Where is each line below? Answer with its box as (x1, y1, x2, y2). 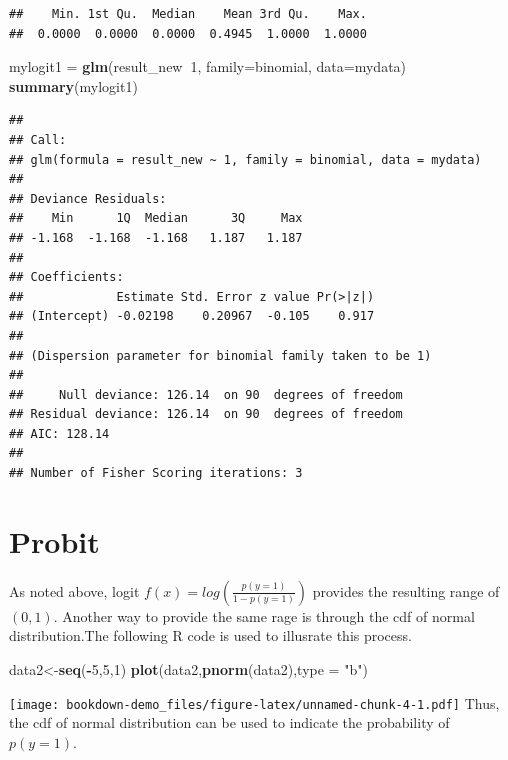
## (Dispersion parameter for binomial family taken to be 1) (9, 348, 432, 363)
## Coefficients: (9, 270, 124, 285)
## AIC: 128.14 (9, 426, 110, 441)
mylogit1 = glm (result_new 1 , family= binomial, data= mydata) (9, 56, 407, 77)
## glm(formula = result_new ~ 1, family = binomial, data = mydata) (9, 152, 482, 167)
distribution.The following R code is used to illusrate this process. (9, 625, 412, 646)
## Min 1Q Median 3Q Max (9, 211, 303, 226)
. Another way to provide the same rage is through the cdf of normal (53, 605, 475, 626)
